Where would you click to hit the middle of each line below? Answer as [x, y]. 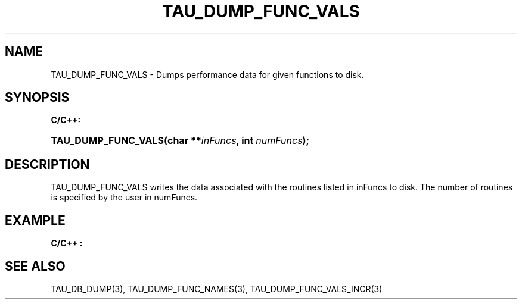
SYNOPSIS [37, 98]
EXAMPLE [35, 220]
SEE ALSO [35, 266]
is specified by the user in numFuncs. [124, 198]
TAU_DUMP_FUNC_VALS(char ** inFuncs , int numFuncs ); [180, 141]
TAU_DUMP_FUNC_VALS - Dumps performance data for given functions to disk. [207, 74]
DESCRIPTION [47, 164]
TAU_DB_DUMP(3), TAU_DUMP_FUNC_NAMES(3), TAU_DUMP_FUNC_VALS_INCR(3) [217, 289]
